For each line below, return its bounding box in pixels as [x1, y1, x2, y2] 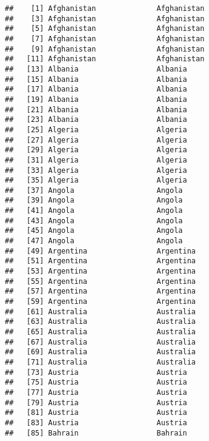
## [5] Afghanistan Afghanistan [5, 24, 205, 33]
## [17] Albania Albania [5, 85, 187, 94]
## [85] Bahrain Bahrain [5, 428, 187, 437]
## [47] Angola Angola [5, 237, 183, 246]
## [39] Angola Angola [5, 196, 183, 205]
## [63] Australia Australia [5, 317, 196, 326]
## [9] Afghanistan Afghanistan [5, 44, 205, 53]
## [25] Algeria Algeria [5, 125, 187, 134]
